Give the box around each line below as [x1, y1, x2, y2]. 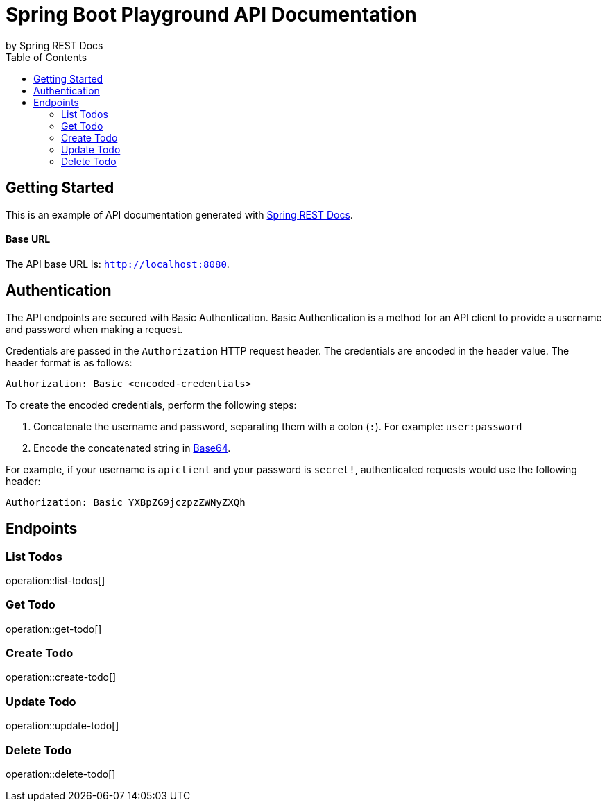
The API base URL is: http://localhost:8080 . [6, 257, 230, 270]
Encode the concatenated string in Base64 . [33, 441, 231, 454]
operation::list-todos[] [6, 574, 105, 586]
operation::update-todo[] [6, 720, 119, 732]
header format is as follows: [6, 356, 132, 368]
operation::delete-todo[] [6, 767, 116, 780]
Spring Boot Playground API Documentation [6, 3, 417, 26]
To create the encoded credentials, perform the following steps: [6, 398, 297, 411]
